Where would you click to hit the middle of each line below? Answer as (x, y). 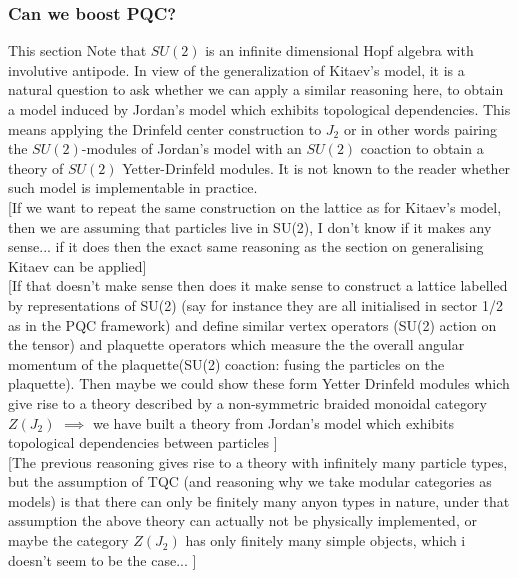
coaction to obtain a (422, 148)
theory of (36, 167)
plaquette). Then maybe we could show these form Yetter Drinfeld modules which (259, 383)
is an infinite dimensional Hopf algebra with (339, 50)
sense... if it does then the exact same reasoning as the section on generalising (246, 246)
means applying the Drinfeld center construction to (165, 128)
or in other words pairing (420, 128)
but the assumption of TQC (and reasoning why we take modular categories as (250, 481)
